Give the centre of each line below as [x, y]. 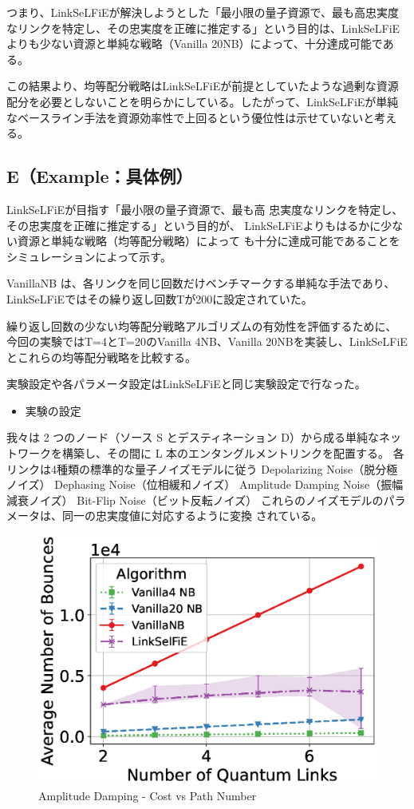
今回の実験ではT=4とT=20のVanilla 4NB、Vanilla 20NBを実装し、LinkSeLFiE [207, 341]
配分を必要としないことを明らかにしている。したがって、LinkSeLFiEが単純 [203, 101]
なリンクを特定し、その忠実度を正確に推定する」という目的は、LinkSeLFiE [203, 28]
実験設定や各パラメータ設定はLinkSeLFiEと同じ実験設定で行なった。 [186, 384]
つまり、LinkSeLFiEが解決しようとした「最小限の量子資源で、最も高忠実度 [203, 12]
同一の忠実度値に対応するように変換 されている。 [192, 516]
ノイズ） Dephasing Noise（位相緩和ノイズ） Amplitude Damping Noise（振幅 [205, 484]
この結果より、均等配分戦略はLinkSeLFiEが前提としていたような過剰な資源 [203, 86]
